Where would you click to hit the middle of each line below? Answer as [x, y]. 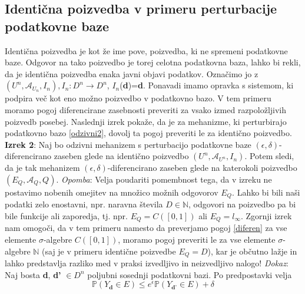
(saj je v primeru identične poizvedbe [109, 251]
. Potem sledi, [269, 156]
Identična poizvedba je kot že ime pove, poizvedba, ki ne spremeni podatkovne [146, 50]
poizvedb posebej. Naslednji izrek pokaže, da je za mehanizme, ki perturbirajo [146, 121]
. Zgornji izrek [266, 215]
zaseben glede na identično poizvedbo [121, 156]
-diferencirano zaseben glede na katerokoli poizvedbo [202, 168]
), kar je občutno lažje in [252, 251]
